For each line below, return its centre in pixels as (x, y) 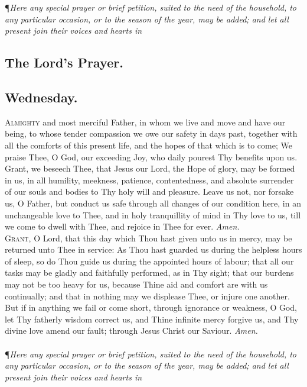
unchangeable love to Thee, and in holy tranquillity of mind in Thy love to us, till (153, 215)
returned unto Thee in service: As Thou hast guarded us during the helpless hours (153, 249)
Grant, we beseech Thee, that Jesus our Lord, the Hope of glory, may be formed (150, 168)
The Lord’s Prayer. (64, 62)
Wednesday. (41, 97)
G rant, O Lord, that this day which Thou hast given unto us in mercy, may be (148, 238)
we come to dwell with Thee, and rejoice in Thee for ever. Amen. (122, 226)
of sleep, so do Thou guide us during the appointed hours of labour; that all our (149, 261)
